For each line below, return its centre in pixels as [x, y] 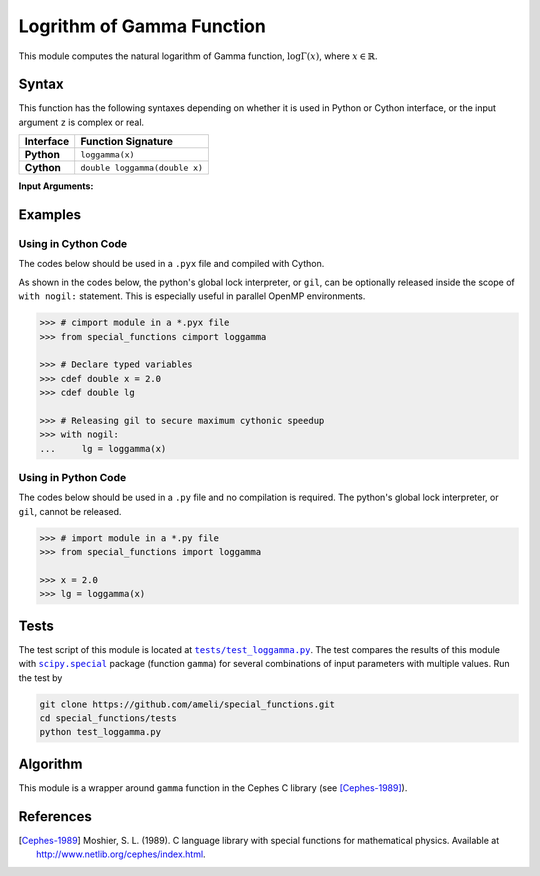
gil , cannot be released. [70, 511]
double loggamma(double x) [142, 167]
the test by [40, 677]
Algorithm [50, 763]
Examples [50, 215]
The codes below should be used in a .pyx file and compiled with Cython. [171, 264]
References [55, 816]
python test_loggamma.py [100, 732]
